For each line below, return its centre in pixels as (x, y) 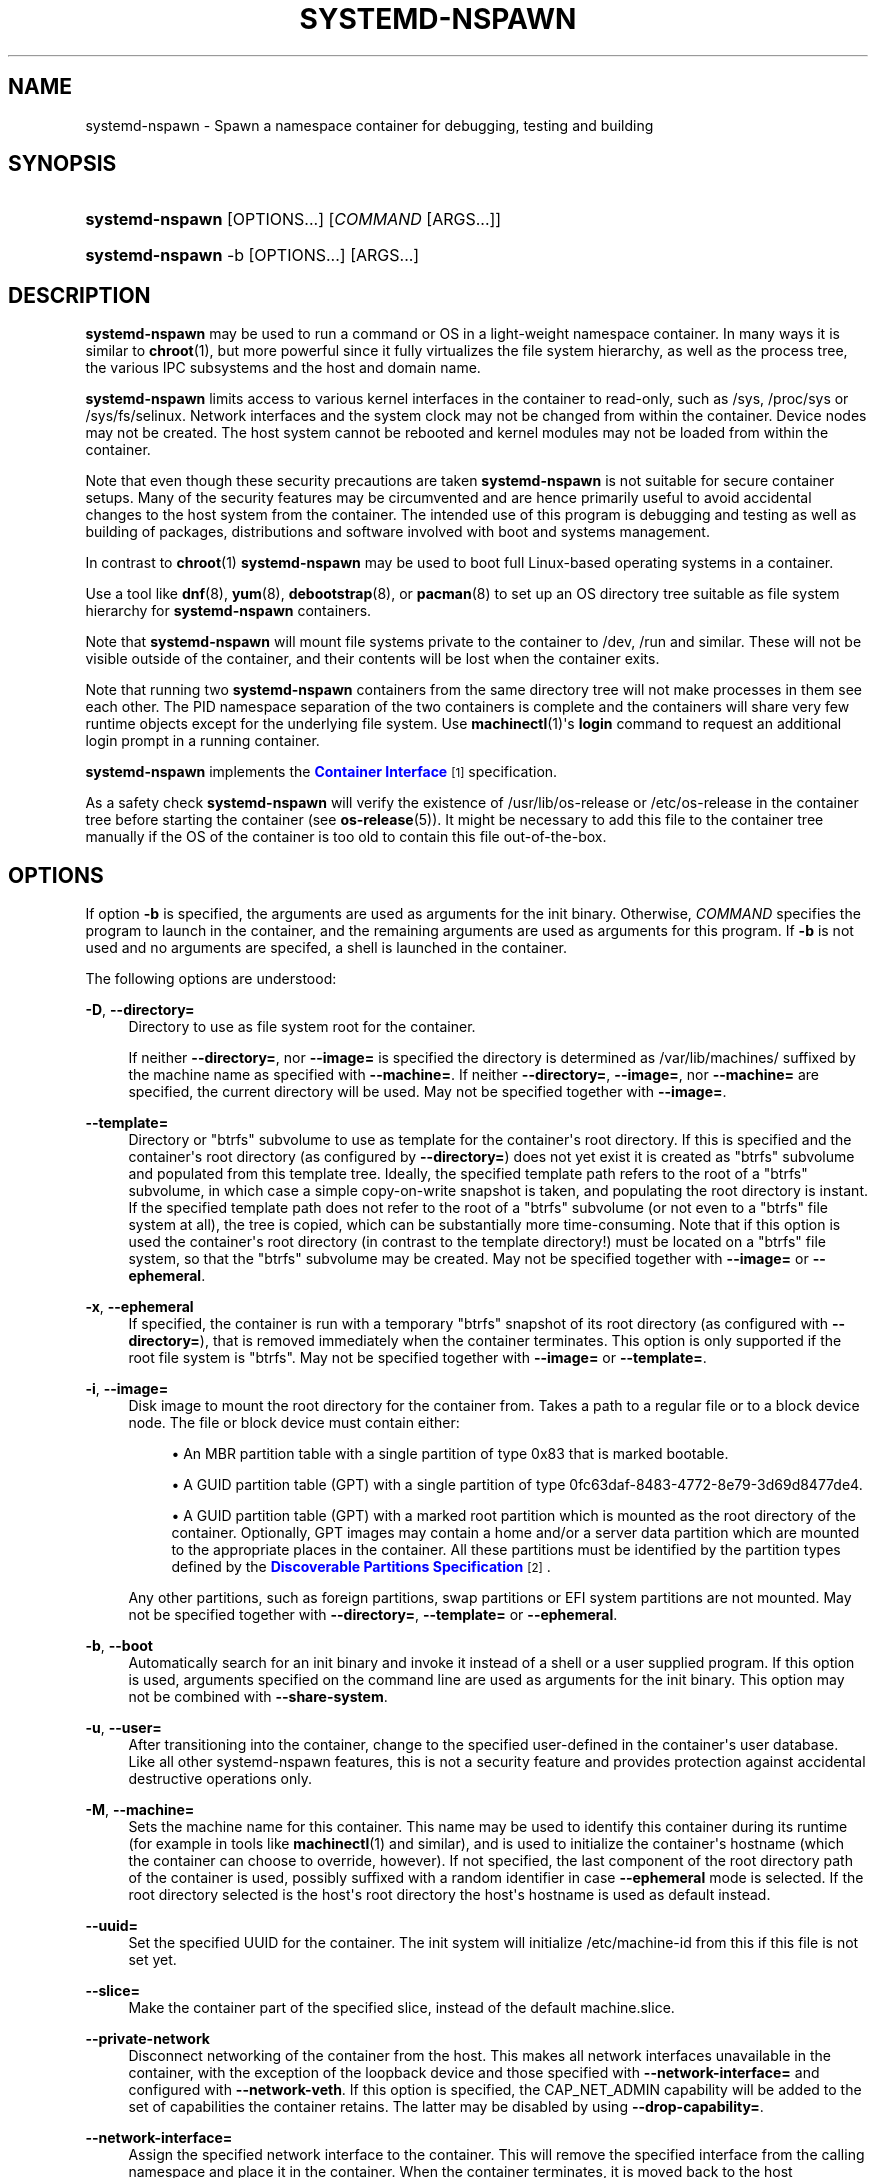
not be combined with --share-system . (258, 1697)
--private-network (147, 2039)
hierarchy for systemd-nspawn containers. (228, 611)
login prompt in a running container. (202, 741)
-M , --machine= (140, 1810)
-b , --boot (119, 1646)
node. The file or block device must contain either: (294, 1423)
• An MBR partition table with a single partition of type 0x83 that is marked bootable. (450, 1454)
